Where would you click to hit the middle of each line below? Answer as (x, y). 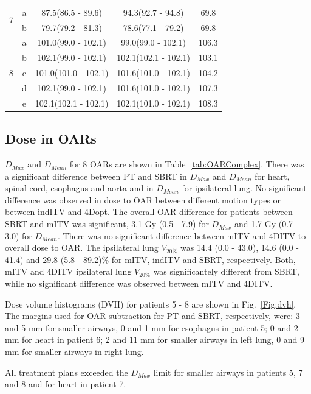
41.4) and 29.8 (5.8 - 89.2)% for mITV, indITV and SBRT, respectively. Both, (150, 259)
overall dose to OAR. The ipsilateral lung (82, 248)
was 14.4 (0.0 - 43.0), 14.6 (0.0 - (240, 248)
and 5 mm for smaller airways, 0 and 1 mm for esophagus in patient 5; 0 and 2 (152, 327)
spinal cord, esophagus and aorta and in (79, 188)
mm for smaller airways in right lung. (74, 352)
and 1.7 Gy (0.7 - (266, 224)
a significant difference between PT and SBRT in (96, 176)
